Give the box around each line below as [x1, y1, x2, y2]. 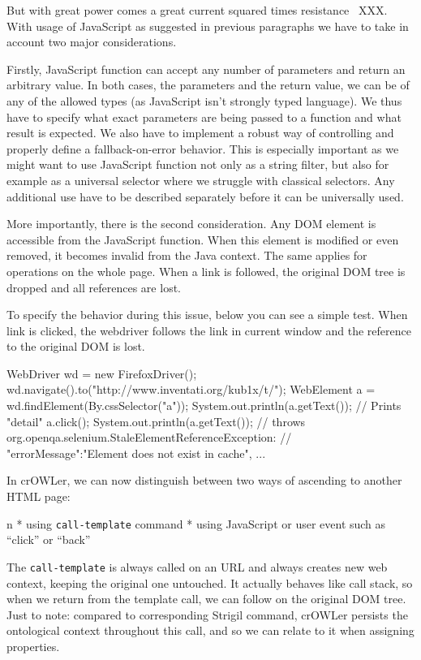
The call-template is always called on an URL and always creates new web [6, 558, 388, 575]
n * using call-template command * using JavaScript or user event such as [6, 515, 386, 532]
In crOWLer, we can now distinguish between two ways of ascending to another [6, 472, 402, 489]
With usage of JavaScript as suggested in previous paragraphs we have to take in [6, 17, 409, 34]
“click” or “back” [6, 531, 91, 548]
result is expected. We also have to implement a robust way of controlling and [6, 124, 394, 141]
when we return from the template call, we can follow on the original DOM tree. [6, 590, 406, 607]
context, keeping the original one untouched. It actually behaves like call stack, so [6, 574, 413, 591]
